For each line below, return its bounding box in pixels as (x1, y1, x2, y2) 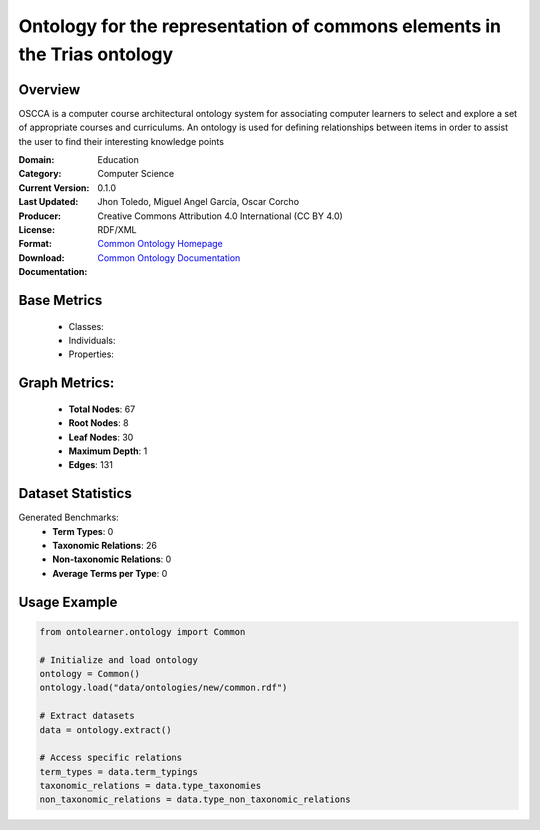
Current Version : (18, 181, 90, 194)
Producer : (18, 210, 62, 222)
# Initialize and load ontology (39, 654, 199, 665)
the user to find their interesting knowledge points (18, 135, 225, 147)
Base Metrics (18, 291, 103, 309)
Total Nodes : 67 (68, 403, 136, 415)
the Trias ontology (18, 43, 174, 65)
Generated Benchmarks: (18, 511, 119, 524)
